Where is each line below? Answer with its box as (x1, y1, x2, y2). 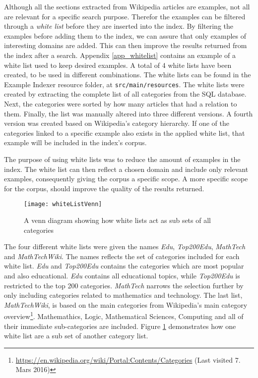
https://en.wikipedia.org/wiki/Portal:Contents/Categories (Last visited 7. (15, 354, 241, 365)
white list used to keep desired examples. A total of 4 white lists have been (4, 59, 232, 70)
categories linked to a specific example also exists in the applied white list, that (4, 127, 245, 138)
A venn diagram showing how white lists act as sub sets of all (24, 215, 211, 225)
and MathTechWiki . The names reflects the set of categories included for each (4, 251, 240, 261)
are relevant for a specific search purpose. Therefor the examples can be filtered (4, 11, 246, 21)
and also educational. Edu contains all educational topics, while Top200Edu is (4, 270, 240, 280)
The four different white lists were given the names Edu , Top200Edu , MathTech (4, 241, 246, 252)
